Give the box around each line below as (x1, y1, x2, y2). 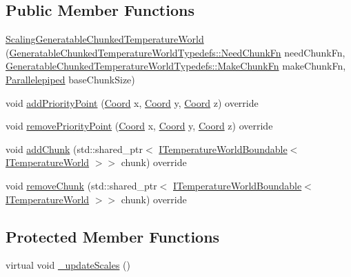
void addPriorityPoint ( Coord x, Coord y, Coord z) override (6, 95, 259, 110)
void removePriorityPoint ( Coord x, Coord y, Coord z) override (6, 119, 273, 133)
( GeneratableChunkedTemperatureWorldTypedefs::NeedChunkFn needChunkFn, (6, 45, 345, 59)
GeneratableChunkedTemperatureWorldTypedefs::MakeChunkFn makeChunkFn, (6, 59, 346, 73)
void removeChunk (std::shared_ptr (6, 178, 157, 192)
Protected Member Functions (6, 225, 220, 247)
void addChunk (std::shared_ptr (6, 141, 143, 156)
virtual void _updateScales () (6, 258, 130, 272)
